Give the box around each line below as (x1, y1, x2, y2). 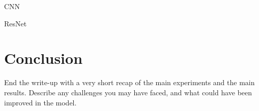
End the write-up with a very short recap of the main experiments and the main (4, 77, 255, 88)
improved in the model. (4, 97, 77, 107)
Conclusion (4, 48, 83, 68)
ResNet (4, 18, 27, 28)
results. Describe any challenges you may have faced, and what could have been (4, 87, 252, 97)
